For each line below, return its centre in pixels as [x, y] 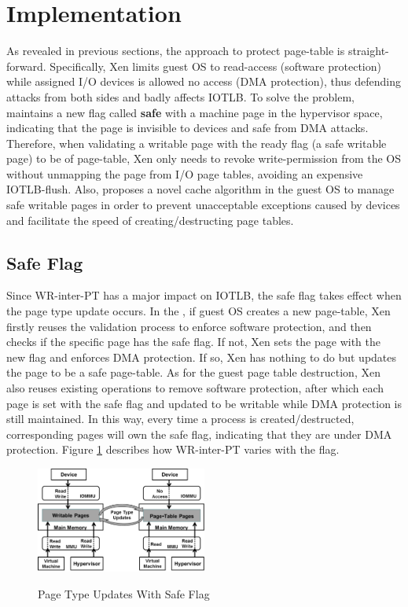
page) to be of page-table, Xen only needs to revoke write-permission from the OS [204, 158]
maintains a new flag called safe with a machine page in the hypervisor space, [195, 112]
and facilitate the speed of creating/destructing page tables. [150, 220]
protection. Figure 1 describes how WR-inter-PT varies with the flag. [173, 449]
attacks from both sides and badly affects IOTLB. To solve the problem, [180, 96]
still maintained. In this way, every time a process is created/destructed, [180, 419]
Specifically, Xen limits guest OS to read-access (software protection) [215, 66]
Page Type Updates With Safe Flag [124, 593]
